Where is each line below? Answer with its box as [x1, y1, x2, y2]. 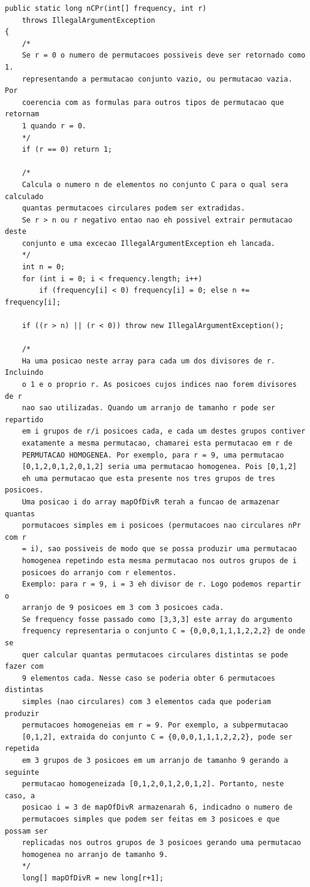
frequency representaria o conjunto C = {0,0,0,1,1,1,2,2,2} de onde [22, 627, 306, 636]
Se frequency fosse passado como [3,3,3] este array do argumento [22, 615, 293, 624]
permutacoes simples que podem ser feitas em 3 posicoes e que [22, 814, 280, 823]
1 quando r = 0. [22, 121, 87, 130]
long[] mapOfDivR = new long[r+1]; [22, 873, 164, 882]
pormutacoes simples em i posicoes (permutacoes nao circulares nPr [22, 521, 301, 530]
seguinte [5, 768, 40, 777]
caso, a [5, 791, 35, 800]
